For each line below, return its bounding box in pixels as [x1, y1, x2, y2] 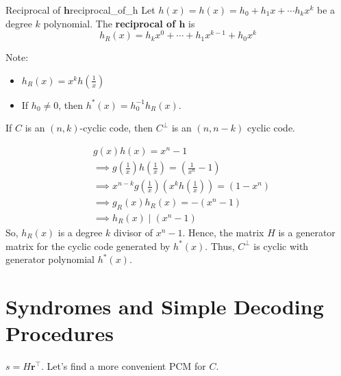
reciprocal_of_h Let [69, 3, 155, 16]
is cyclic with [253, 238, 309, 253]
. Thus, [205, 238, 235, 253]
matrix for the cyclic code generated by [5, 238, 170, 253]
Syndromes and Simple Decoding [5, 292, 324, 320]
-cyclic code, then [79, 121, 153, 135]
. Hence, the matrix [182, 225, 264, 239]
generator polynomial [5, 252, 94, 266]
